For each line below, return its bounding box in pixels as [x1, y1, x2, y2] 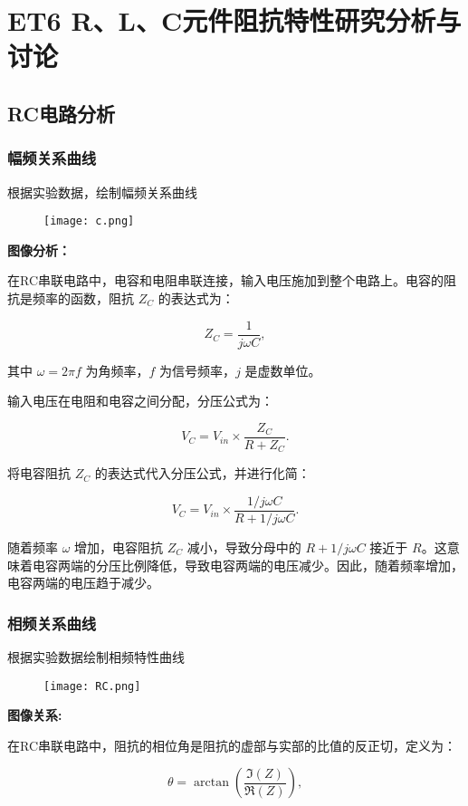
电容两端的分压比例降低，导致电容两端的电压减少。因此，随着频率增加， [32, 555, 463, 574]
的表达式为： [158, 289, 234, 307]
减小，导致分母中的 [186, 538, 301, 557]
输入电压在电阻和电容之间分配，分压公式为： [7, 391, 273, 410]
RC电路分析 [7, 99, 115, 127]
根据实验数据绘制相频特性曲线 [7, 648, 185, 667]
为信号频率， [159, 360, 236, 379]
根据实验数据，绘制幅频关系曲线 [7, 182, 197, 201]
